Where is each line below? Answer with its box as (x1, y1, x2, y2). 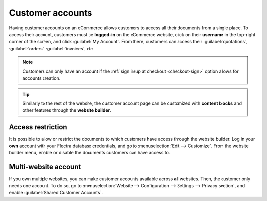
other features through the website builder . (22, 107, 111, 113)
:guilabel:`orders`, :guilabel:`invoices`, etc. (9, 45, 95, 51)
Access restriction (9, 123, 67, 131)
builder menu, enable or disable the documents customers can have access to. (9, 150, 170, 155)
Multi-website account (9, 162, 81, 171)
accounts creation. (22, 75, 61, 81)
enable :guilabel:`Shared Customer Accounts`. (9, 190, 103, 196)
